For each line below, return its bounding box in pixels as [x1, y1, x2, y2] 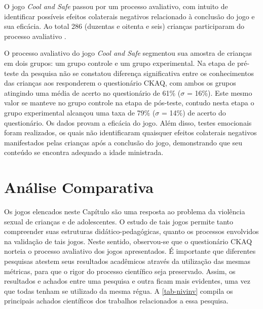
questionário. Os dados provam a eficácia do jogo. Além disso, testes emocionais [4, 117, 252, 128]
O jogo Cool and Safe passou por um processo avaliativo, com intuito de [4, 1, 228, 11]
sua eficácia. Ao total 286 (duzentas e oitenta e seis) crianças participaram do [4, 21, 245, 31]
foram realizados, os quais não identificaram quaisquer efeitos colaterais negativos [4, 127, 257, 138]
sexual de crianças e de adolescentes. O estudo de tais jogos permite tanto [4, 216, 234, 226]
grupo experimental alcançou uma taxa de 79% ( [4, 107, 156, 118]
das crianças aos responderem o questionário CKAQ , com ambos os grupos [4, 78, 236, 88]
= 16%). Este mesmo [186, 87, 252, 98]
